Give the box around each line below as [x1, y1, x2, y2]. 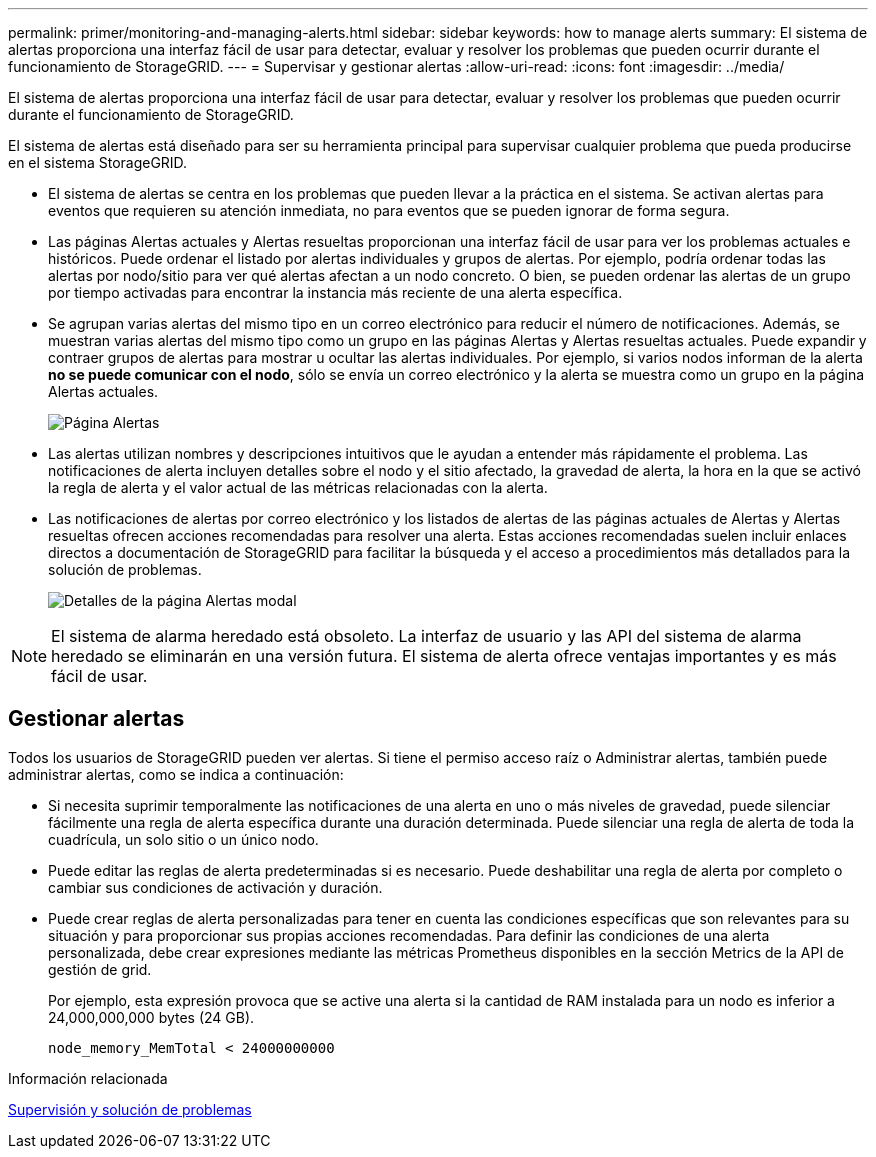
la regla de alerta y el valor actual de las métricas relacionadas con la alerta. [48, 479, 548, 496]
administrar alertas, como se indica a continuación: [8, 765, 344, 783]
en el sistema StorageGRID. [8, 154, 188, 171]
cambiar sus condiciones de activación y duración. [48, 878, 383, 896]
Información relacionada [8, 1069, 168, 1087]
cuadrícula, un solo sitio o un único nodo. [48, 830, 319, 848]
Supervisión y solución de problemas [8, 1100, 252, 1118]
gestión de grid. [48, 960, 152, 978]
